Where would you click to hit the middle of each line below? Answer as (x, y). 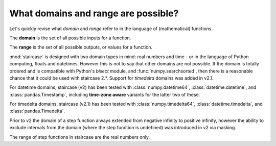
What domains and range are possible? (94, 13)
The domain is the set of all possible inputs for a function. (70, 38)
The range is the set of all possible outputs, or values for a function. (81, 47)
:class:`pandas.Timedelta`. (37, 111)
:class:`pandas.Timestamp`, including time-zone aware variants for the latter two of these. (105, 94)
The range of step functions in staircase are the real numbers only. (80, 137)
